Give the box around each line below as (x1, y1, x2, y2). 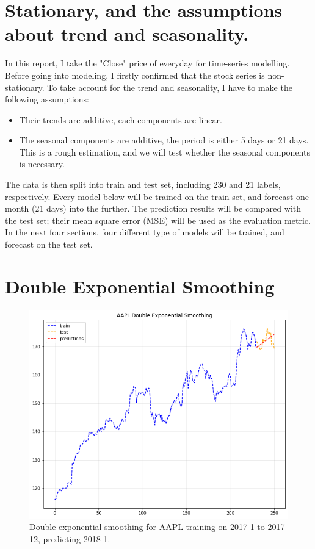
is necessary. (19, 157, 65, 170)
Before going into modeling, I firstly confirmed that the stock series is (5, 68, 265, 81)
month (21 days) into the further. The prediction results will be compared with (5, 202, 302, 215)
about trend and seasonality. (5, 21, 249, 46)
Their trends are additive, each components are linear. (19, 113, 222, 126)
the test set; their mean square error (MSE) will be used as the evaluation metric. (5, 213, 311, 226)
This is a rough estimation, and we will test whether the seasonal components (19, 145, 310, 158)
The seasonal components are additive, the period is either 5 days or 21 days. (19, 134, 309, 146)
